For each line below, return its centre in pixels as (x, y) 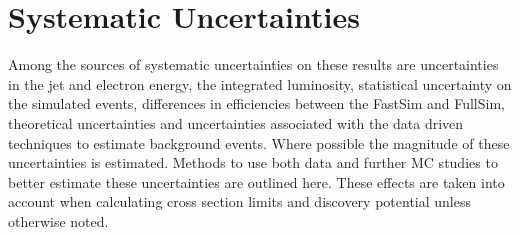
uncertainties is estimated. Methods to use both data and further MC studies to (253, 162)
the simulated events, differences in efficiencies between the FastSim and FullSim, (256, 103)
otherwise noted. (58, 220)
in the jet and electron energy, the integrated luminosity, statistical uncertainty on (260, 83)
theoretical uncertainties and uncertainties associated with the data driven (236, 122)
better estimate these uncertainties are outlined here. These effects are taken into (256, 181)
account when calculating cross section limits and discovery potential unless (239, 201)
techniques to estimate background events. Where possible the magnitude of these (259, 142)
